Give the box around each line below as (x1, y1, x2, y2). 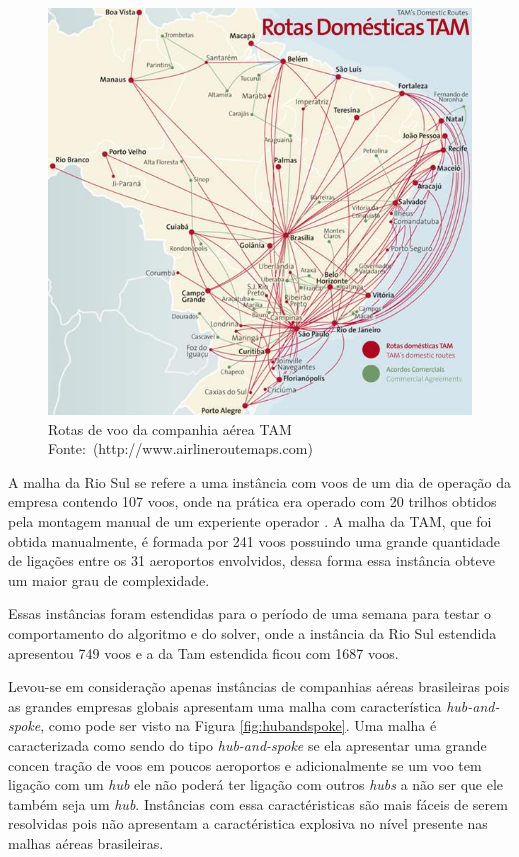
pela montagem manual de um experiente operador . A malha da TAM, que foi (8, 510, 492, 531)
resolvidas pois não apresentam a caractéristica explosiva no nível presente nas (8, 813, 488, 834)
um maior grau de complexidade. (8, 569, 210, 590)
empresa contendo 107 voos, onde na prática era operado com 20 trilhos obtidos (8, 491, 497, 512)
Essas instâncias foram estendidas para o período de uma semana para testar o (8, 603, 491, 624)
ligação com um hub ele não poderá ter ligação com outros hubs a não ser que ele (8, 774, 504, 795)
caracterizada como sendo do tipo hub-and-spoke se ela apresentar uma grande (8, 734, 487, 755)
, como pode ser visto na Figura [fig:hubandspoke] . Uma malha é (40, 715, 437, 736)
